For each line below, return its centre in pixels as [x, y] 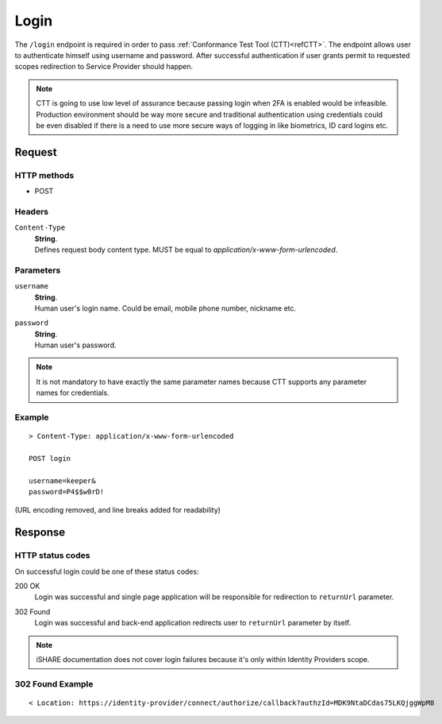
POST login [50, 458]
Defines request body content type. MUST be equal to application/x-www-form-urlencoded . [186, 250]
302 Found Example [54, 683]
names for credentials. [73, 393]
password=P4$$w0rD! [67, 492]
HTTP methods [44, 175]
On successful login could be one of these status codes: [107, 571]
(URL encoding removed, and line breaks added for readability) [118, 509]
